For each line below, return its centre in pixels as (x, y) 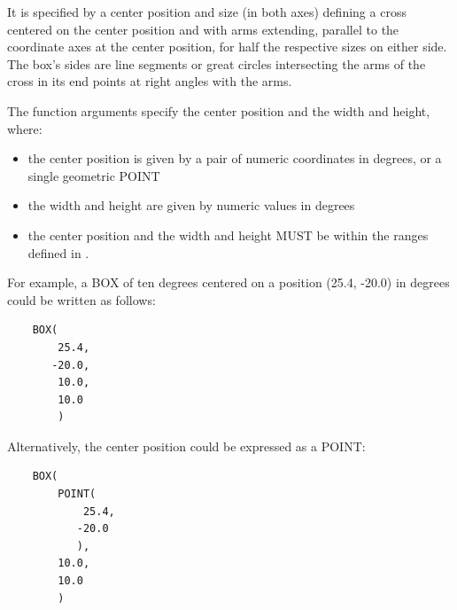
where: (25, 128)
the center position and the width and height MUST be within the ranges (228, 235)
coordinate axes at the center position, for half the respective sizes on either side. (227, 47)
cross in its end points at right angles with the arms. (150, 81)
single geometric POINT (94, 175)
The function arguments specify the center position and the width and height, (219, 110)
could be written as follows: (81, 299)
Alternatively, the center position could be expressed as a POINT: (186, 446)
